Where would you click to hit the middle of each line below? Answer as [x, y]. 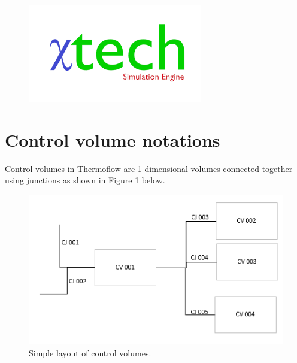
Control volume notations [113, 139]
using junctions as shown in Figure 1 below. [85, 180]
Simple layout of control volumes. [90, 353]
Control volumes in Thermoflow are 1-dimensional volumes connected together [149, 168]
